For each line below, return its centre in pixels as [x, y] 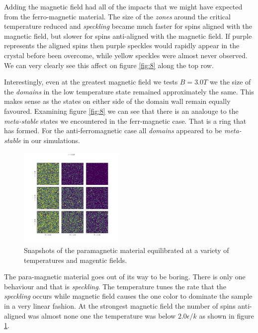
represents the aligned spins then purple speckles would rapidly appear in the [122, 45]
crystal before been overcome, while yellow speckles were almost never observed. [126, 55]
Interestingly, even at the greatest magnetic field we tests [91, 82]
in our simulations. [51, 140]
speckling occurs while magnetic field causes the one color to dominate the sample [128, 296]
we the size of [230, 82]
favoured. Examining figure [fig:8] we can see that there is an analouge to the [121, 111]
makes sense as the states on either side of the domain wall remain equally [117, 101]
